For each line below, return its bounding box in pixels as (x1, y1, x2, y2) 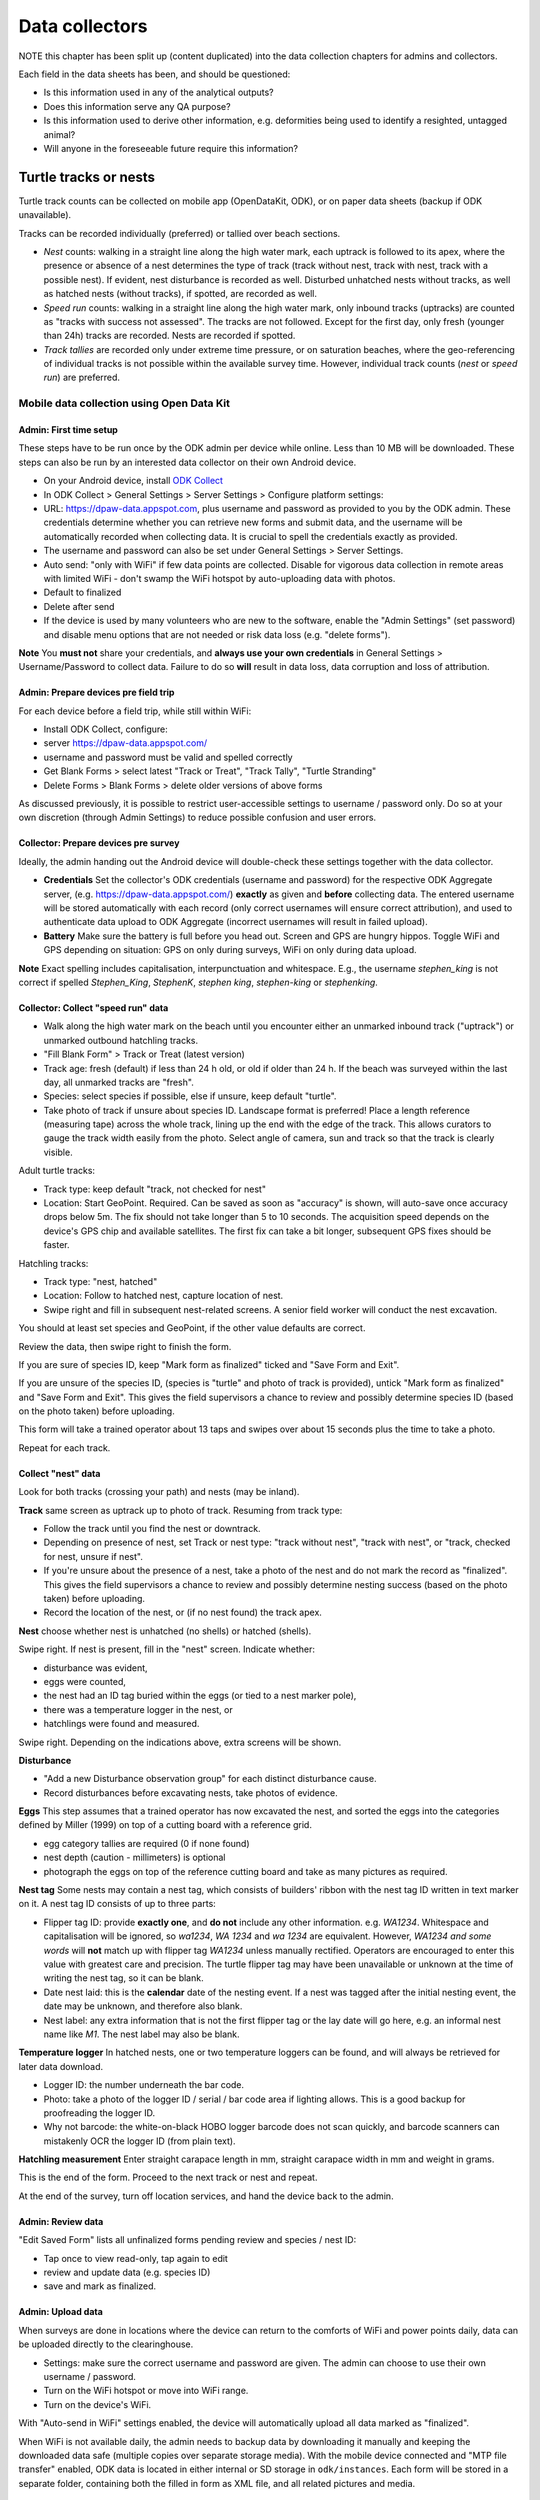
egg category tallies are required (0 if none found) (43, 1837, 250, 1849)
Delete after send (43, 600, 115, 612)
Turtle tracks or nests (18, 168, 155, 185)
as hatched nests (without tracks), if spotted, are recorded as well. (43, 288, 318, 300)
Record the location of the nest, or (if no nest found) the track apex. (43, 1606, 322, 1619)
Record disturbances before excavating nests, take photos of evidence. (43, 1786, 339, 1799)
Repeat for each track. (18, 1441, 111, 1454)
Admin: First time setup (18, 424, 119, 436)
